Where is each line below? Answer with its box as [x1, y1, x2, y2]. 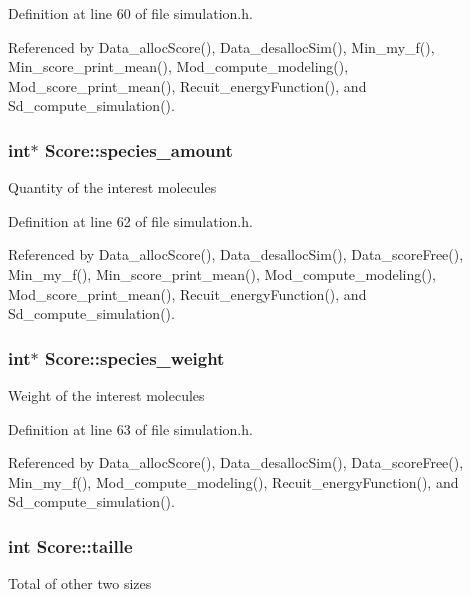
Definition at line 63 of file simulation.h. [8, 418, 253, 439]
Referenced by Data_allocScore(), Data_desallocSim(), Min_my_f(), [8, 36, 435, 57]
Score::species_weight [44, 345, 225, 370]
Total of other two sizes [8, 573, 152, 594]
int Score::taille [8, 533, 133, 558]
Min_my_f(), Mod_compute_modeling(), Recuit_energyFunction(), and [8, 471, 459, 492]
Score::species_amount [44, 137, 233, 162]
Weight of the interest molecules [8, 384, 205, 405]
